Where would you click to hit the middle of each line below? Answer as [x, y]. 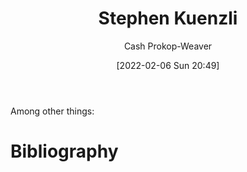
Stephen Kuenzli [168, 18]
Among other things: [52, 111]
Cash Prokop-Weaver [168, 46]
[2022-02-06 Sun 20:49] [168, 65]
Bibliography [64, 151]
